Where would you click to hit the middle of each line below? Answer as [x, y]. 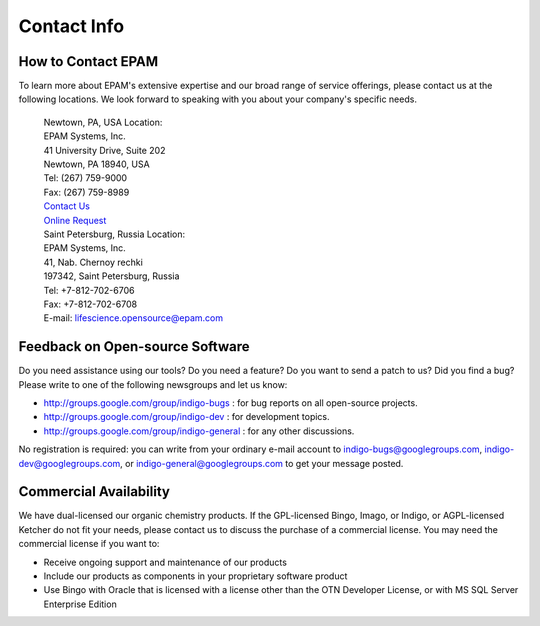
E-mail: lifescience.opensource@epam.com [133, 318]
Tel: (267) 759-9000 [85, 178]
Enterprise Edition [80, 604]
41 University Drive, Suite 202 [104, 150]
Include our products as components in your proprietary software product [195, 576]
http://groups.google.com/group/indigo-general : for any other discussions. [199, 431]
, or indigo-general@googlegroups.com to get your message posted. [262, 463]
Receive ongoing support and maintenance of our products [165, 562]
